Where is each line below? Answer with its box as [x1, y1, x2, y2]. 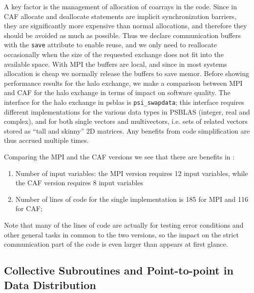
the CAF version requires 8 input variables [15, 177, 143, 188]
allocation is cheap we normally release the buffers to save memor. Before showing [4, 68, 249, 78]
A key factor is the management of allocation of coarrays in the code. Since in [4, 1, 237, 11]
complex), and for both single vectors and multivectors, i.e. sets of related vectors [4, 116, 248, 126]
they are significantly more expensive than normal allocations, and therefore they [4, 20, 247, 31]
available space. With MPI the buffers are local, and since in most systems [4, 59, 227, 69]
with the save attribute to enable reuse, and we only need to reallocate [4, 39, 217, 50]
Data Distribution [4, 277, 96, 292]
